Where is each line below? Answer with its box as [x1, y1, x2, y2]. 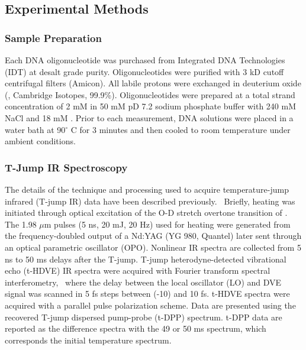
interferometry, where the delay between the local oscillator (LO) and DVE [5, 276, 282, 288]
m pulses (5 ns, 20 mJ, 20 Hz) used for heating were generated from [44, 218, 291, 230]
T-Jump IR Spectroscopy [5, 160, 128, 174]
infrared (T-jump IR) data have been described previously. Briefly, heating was [5, 195, 295, 207]
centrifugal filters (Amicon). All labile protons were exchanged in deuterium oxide [5, 77, 301, 89]
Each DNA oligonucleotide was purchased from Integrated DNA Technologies [5, 54, 285, 66]
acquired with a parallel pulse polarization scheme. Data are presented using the [5, 299, 296, 311]
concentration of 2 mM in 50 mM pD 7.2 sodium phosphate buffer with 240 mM [5, 100, 296, 112]
